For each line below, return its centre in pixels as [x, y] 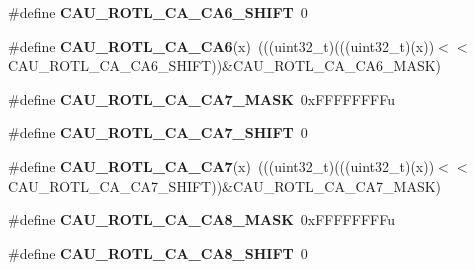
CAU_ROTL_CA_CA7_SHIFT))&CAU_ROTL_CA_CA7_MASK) [225, 185]
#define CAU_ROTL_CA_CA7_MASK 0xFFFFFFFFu [201, 98]
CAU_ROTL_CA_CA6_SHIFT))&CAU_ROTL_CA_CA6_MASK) [225, 65]
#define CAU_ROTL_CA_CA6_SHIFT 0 [158, 12]
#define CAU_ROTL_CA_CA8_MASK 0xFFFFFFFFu [201, 219]
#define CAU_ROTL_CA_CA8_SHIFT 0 [158, 252]
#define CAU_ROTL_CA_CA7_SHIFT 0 [158, 132]
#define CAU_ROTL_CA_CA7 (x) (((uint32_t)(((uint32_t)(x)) [221, 165]
